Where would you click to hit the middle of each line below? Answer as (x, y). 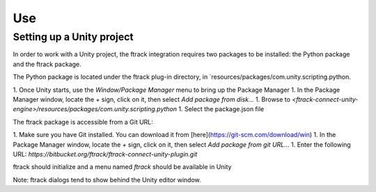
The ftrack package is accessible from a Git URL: (83, 122)
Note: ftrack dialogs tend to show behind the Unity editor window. (107, 179)
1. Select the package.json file (221, 109)
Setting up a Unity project (73, 37)
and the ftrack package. (47, 64)
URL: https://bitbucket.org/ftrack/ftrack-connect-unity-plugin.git (105, 154)
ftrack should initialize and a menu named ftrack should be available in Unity (122, 167)
